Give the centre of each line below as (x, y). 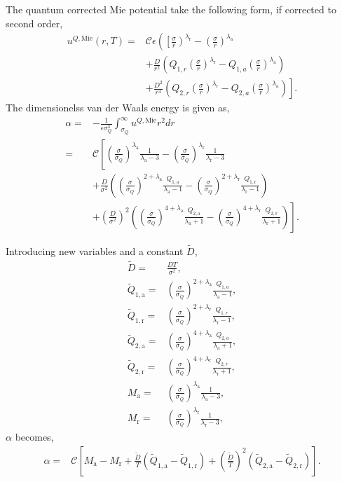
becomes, (34, 437)
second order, (34, 23)
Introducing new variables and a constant (95, 250)
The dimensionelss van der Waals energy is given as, (118, 108)
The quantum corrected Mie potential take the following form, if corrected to (171, 9)
